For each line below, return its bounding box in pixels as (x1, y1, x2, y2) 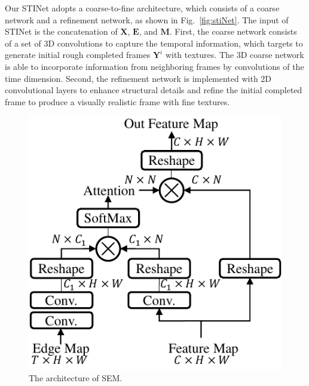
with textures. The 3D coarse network (165, 48, 304, 61)
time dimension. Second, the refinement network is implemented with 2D (5, 72, 272, 84)
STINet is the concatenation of (5, 25, 118, 38)
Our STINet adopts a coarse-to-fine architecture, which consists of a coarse (5, 2, 280, 14)
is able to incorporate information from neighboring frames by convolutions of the (5, 60, 304, 72)
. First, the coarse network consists (169, 25, 297, 38)
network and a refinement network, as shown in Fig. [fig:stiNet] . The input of (5, 13, 289, 26)
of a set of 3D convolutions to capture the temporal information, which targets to (5, 36, 303, 49)
